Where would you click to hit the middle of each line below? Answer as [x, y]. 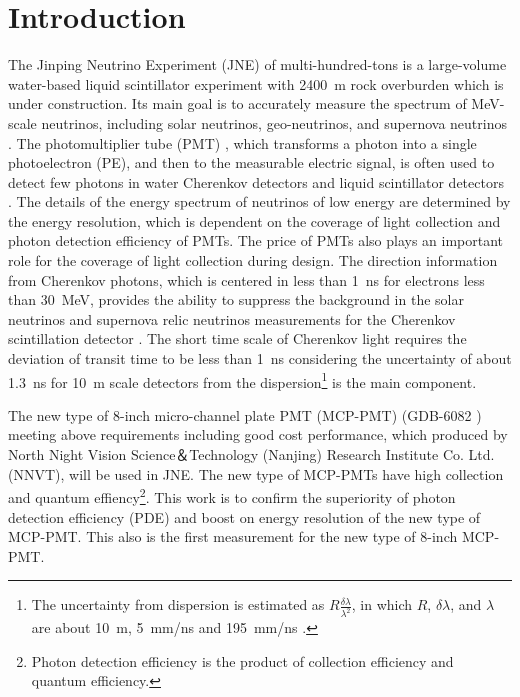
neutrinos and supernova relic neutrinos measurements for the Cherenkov [232, 318]
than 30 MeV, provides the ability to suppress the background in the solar [236, 299]
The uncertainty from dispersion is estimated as [178, 604]
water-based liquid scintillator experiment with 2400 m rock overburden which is [256, 83]
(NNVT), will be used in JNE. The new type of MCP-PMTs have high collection [256, 473]
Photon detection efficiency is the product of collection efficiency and [242, 660]
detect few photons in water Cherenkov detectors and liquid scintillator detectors [256, 181]
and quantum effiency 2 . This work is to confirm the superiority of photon [232, 495]
